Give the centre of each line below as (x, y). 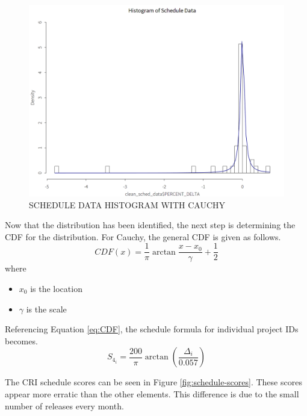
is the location (56, 289)
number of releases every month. (64, 405)
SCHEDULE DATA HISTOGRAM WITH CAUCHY (127, 204)
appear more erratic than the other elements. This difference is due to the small (152, 394)
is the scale (46, 309)
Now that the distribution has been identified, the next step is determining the (150, 225)
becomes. (21, 340)
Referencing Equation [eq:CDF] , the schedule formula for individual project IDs (152, 329)
